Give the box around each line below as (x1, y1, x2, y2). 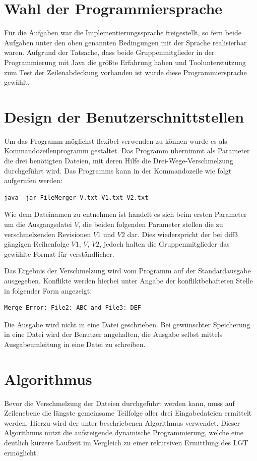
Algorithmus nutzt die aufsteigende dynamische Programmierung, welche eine (4, 427, 244, 438)
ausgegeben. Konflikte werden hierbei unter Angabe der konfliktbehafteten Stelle (4, 275, 253, 285)
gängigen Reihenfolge (4, 239, 69, 249)
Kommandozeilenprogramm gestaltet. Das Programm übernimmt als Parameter (4, 145, 250, 156)
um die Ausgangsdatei (4, 218, 72, 229)
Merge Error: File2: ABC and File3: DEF (4, 304, 142, 312)
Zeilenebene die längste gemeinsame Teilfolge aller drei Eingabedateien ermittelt (4, 408, 252, 418)
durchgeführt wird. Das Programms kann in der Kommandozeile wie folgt (4, 165, 232, 176)
